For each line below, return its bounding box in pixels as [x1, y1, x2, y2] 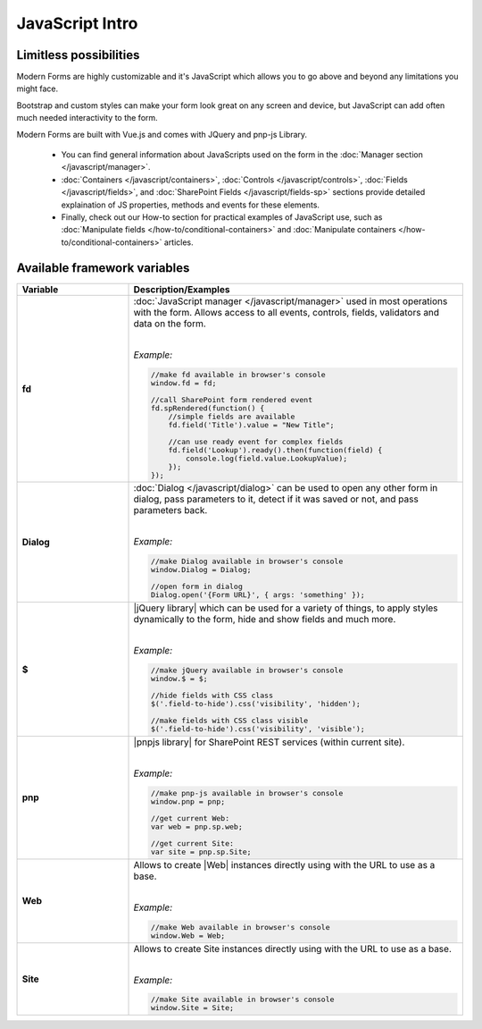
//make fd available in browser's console [150, 369, 326, 379]
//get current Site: [150, 839, 235, 848]
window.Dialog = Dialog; [150, 565, 252, 575]
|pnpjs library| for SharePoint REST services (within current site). [133, 736, 405, 748]
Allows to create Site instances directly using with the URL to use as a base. [133, 942, 453, 955]
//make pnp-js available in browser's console [150, 788, 344, 797]
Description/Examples [133, 283, 230, 295]
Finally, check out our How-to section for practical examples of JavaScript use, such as [61, 211, 383, 223]
